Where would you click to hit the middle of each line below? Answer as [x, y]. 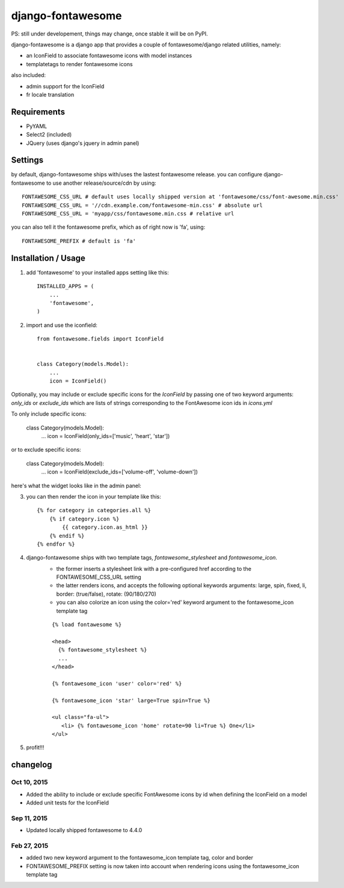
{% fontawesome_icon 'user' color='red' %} [117, 683]
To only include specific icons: [49, 414]
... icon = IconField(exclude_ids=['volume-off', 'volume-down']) [120, 472]
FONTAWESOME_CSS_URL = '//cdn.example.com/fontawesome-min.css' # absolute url [142, 205]
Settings [27, 160]
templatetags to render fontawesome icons [79, 64]
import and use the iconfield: [62, 325]
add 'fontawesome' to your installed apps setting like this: [98, 272]
